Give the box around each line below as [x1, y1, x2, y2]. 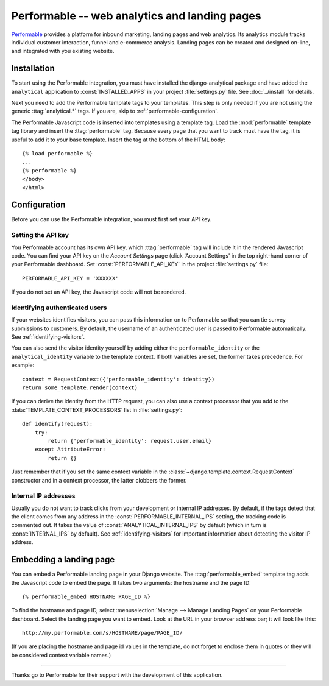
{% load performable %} [22, 150, 93, 157]
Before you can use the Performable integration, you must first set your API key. [11, 216, 212, 223]
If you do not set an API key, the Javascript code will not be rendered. [11, 288, 186, 295]
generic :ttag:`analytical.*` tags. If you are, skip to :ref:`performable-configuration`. [11, 107, 219, 115]
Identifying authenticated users [11, 303, 107, 312]
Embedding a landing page [11, 554, 115, 565]
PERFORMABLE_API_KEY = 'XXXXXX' [22, 275, 119, 281]
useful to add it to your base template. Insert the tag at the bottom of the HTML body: [11, 136, 225, 143]
